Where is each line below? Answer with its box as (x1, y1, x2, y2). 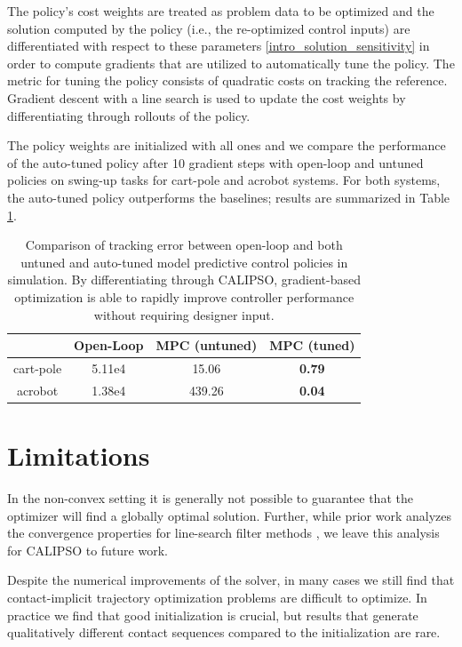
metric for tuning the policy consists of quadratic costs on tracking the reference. (7, 71, 448, 90)
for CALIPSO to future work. (7, 540, 168, 559)
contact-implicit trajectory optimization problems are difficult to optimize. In (7, 587, 427, 606)
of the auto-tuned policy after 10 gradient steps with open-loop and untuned (7, 153, 424, 172)
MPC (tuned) (269, 336, 355, 355)
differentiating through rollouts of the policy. (7, 106, 251, 124)
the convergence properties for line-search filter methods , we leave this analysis (7, 523, 440, 542)
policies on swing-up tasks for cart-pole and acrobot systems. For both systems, (7, 171, 441, 189)
